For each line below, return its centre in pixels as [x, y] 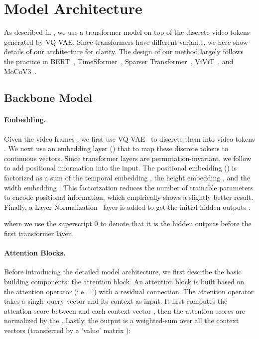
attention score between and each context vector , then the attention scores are [125, 310]
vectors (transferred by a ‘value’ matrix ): [67, 330]
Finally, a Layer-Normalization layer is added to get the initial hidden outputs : [127, 207]
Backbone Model [48, 98]
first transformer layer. [39, 233]
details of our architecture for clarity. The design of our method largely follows [124, 51]
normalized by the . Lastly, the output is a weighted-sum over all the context [122, 320]
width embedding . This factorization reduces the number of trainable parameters [129, 187]
